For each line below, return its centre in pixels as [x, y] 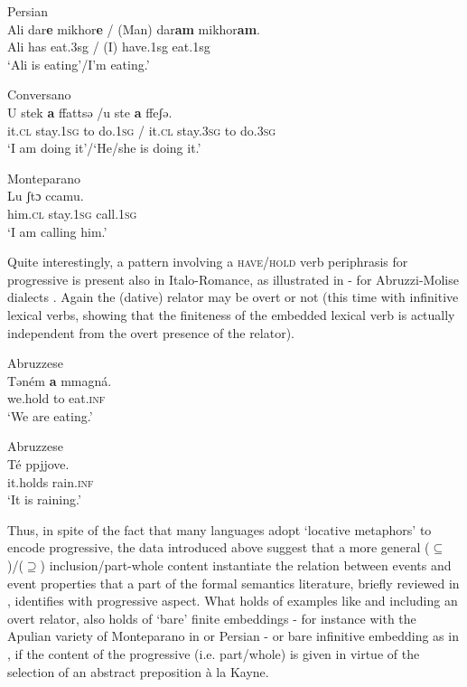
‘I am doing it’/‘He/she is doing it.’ [104, 148]
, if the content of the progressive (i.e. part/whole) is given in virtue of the [214, 654]
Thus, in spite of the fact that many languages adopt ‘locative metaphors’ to [219, 529]
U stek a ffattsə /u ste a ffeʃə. [90, 112]
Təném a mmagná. [60, 380]
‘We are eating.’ [50, 415]
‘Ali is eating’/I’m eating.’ [79, 64]
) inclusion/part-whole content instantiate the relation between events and [246, 565]
